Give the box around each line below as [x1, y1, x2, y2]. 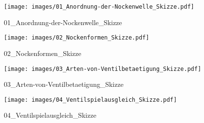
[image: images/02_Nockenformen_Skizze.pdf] [4, 34, 149, 41]
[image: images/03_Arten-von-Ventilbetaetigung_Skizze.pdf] [4, 65, 202, 72]
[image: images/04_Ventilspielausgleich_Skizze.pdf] [4, 96, 177, 103]
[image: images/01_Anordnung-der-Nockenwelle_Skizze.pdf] [4, 3, 194, 10]
